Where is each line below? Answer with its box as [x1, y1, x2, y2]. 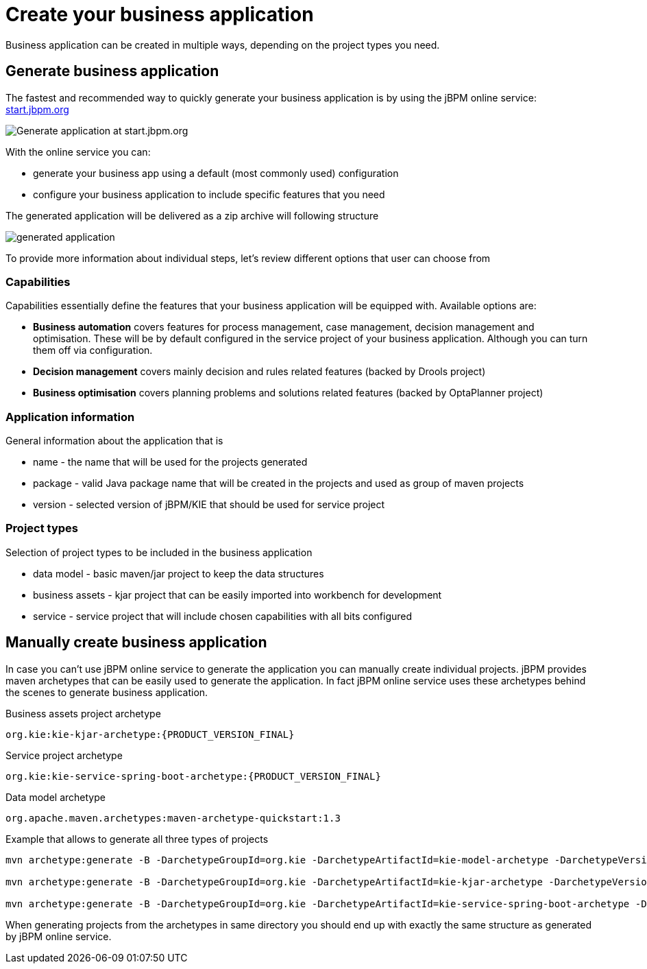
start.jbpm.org [5, 103, 69, 115]
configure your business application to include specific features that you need [33, 188, 385, 200]
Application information [5, 409, 135, 424]
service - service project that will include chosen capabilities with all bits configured [33, 610, 413, 622]
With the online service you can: [5, 145, 151, 158]
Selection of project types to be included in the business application [5, 546, 313, 558]
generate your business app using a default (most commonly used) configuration [33, 167, 399, 179]
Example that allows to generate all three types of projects [5, 833, 269, 845]
